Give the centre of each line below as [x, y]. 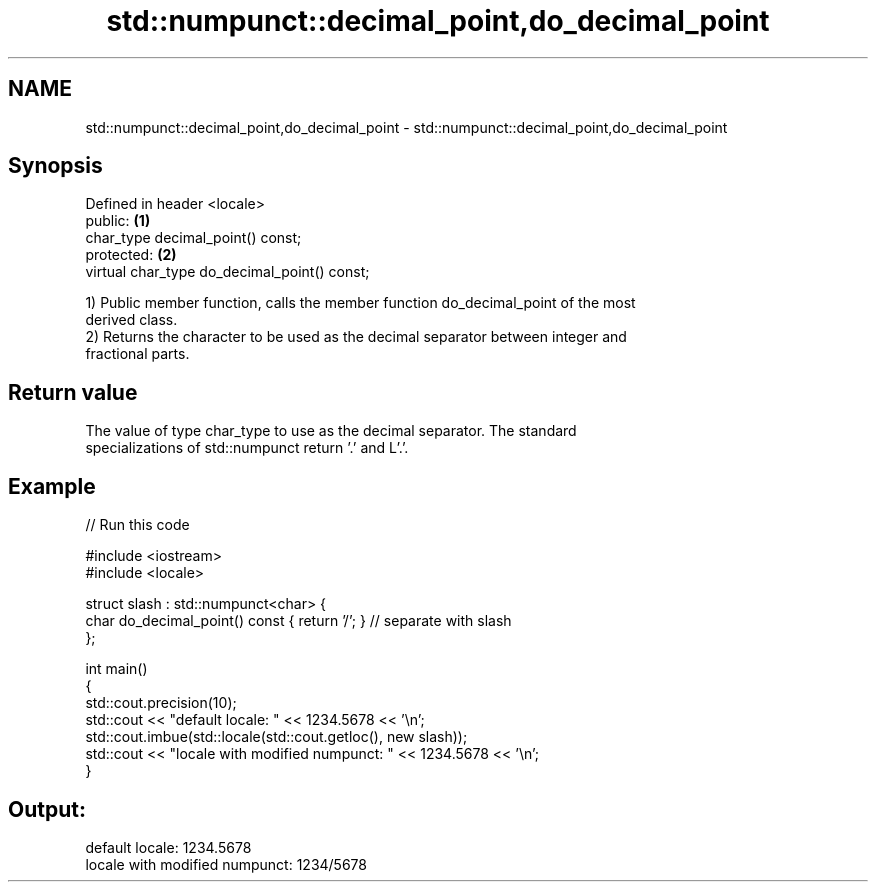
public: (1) [118, 221]
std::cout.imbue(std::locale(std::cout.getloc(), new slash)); [276, 737]
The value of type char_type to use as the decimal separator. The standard [331, 431]
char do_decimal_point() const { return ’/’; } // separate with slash [298, 621]
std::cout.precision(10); [161, 703]
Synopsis [55, 166]
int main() [116, 669]
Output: [47, 809]
